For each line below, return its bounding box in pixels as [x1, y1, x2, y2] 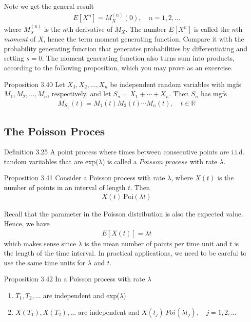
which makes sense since [4, 238, 76, 248]
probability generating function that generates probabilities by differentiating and [4, 43, 248, 53]
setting [4, 53, 24, 63]
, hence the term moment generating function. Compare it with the [43, 34, 244, 44]
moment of [4, 34, 36, 44]
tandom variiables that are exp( [4, 156, 98, 166]
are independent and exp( [43, 290, 120, 300]
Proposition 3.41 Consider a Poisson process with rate [4, 172, 165, 183]
